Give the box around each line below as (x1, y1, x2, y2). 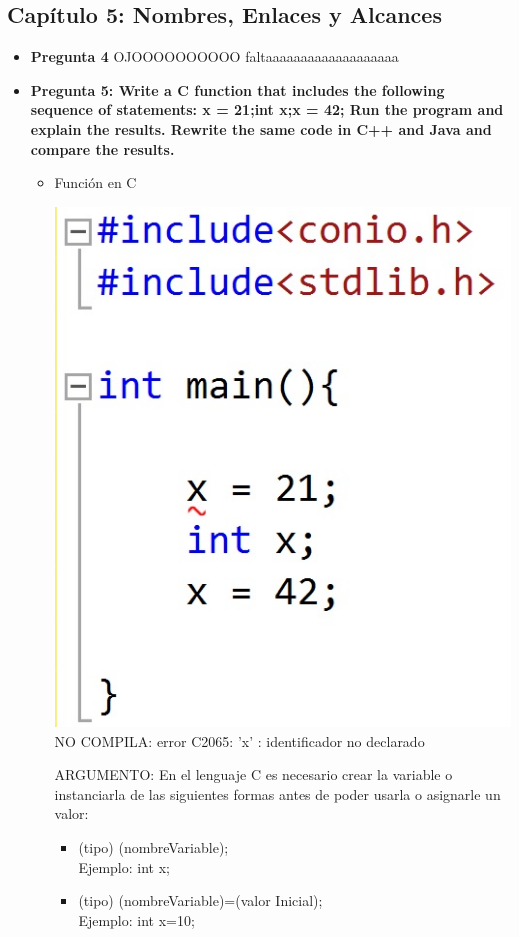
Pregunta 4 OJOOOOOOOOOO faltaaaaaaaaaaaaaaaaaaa (30, 46, 399, 67)
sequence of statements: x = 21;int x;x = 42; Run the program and (30, 99, 504, 120)
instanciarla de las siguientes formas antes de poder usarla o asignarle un (54, 783, 501, 804)
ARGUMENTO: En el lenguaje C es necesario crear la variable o (54, 764, 453, 785)
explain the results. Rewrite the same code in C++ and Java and (30, 118, 492, 139)
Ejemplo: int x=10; (78, 909, 195, 930)
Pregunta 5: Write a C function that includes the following (30, 79, 445, 100)
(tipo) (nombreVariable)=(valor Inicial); (78, 890, 323, 911)
